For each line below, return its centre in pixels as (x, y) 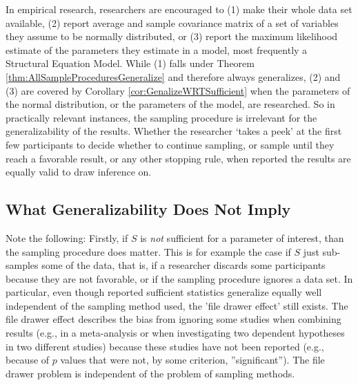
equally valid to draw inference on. (79, 172)
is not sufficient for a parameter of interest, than (242, 237)
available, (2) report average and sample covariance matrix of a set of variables (172, 22)
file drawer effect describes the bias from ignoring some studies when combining (173, 319)
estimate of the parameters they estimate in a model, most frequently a (157, 49)
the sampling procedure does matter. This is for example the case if (148, 251)
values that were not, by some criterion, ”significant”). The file (192, 360)
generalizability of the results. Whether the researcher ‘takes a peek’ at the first (174, 131)
